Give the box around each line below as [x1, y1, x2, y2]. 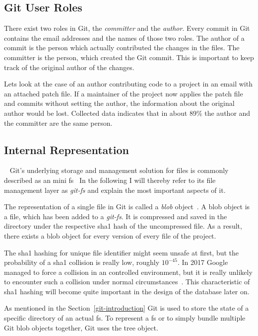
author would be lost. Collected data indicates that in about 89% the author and [4, 107, 251, 118]
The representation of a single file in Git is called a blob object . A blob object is [4, 201, 250, 212]
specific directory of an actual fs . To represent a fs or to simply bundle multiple [4, 313, 246, 323]
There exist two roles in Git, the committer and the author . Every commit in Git [4, 23, 250, 33]
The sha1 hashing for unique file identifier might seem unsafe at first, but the [4, 247, 239, 257]
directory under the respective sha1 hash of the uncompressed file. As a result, [4, 221, 242, 231]
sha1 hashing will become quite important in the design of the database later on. [4, 286, 250, 296]
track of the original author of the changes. [4, 62, 134, 72]
